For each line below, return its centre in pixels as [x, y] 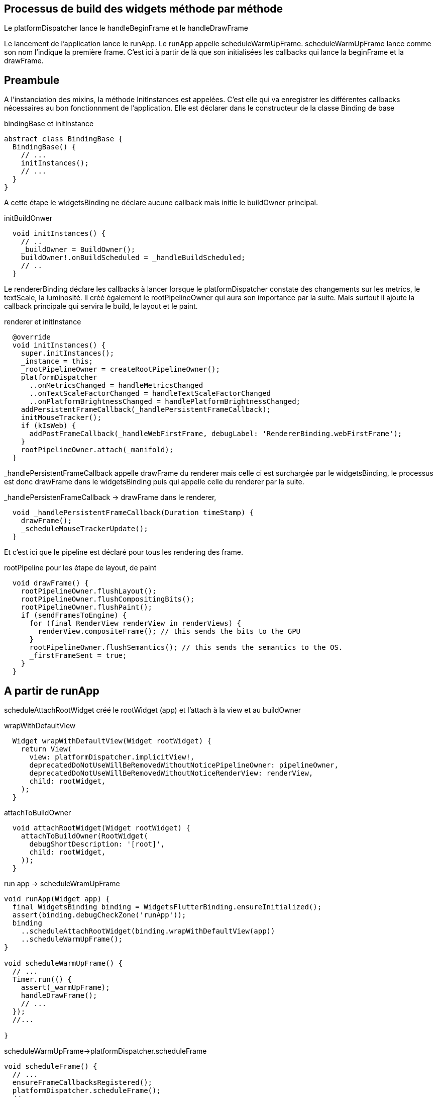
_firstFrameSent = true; [78, 656]
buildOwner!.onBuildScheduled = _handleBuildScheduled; [133, 258]
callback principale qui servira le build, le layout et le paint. [101, 306]
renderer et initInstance [43, 322]
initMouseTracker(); [61, 418]
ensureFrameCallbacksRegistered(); [82, 1083]
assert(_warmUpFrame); [65, 988]
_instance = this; [57, 361]
